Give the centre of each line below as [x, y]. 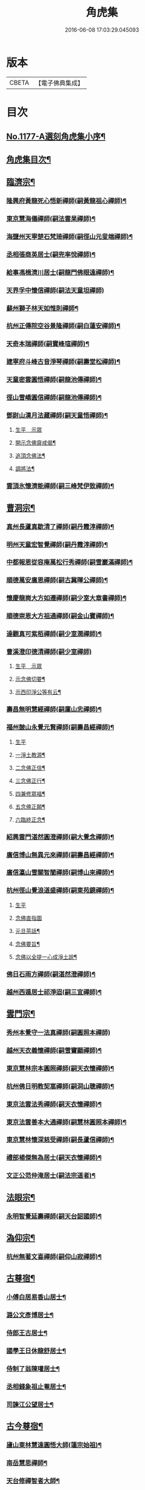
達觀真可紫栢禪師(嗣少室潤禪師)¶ [54, 634]
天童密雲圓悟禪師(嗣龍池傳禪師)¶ [54, 380]
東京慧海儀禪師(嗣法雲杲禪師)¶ [51, 218]
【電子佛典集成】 [59, 83]
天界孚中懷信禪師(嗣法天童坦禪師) [55, 290]
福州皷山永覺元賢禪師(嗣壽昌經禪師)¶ [60, 728]
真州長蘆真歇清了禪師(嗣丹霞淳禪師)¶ [60, 526]
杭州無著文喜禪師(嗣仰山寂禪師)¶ [54, 1256]
